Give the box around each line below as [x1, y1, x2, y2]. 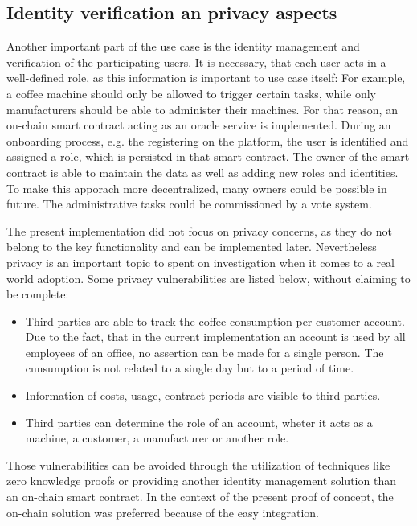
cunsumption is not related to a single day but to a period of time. [25, 360, 354, 376]
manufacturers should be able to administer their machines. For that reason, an [6, 101, 398, 117]
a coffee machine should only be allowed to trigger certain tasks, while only [6, 84, 376, 101]
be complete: [6, 286, 69, 302]
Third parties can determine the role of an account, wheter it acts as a [25, 413, 373, 430]
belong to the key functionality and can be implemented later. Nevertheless [6, 238, 377, 255]
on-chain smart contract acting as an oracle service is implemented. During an [6, 117, 391, 134]
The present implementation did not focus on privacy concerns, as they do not [6, 222, 392, 239]
